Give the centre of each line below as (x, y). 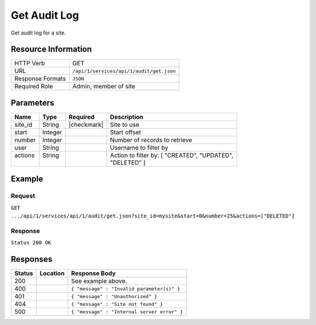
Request (23, 196)
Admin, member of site (104, 87)
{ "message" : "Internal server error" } (127, 312)
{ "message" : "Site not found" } (117, 304)
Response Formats (40, 79)
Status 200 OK (31, 243)
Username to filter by (139, 147)
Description (127, 117)
